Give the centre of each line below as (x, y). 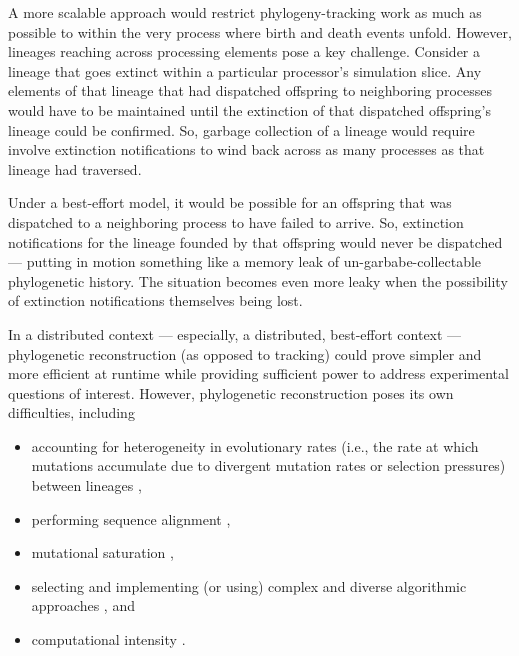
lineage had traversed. (75, 168)
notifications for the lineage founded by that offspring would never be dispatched (255, 241)
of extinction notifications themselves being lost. (155, 300)
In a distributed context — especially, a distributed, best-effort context (225, 333)
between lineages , (86, 485)
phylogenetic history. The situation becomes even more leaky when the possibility (258, 280)
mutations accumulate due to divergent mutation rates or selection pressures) (268, 465)
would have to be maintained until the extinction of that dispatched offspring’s (249, 109)
